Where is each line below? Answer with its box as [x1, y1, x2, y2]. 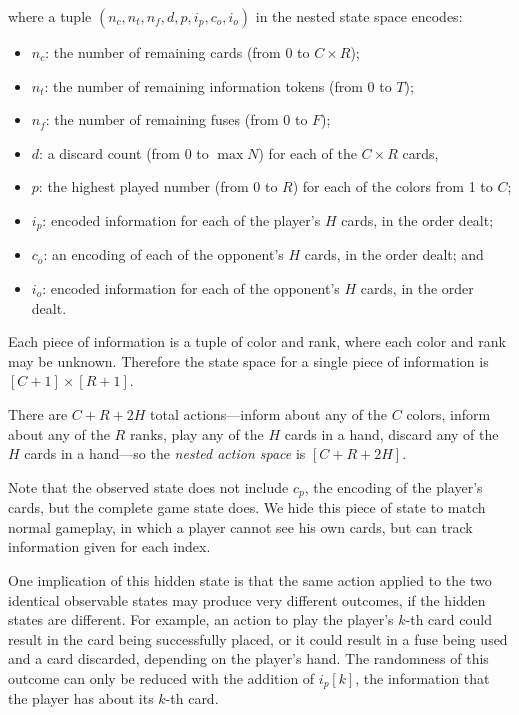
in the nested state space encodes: [255, 6, 463, 26]
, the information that [355, 667, 490, 688]
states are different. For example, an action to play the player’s [8, 609, 394, 630]
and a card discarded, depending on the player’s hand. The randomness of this [8, 648, 489, 669]
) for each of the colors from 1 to [292, 176, 493, 197]
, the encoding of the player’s [304, 476, 483, 497]
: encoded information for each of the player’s [42, 209, 321, 230]
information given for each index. [8, 536, 211, 557]
